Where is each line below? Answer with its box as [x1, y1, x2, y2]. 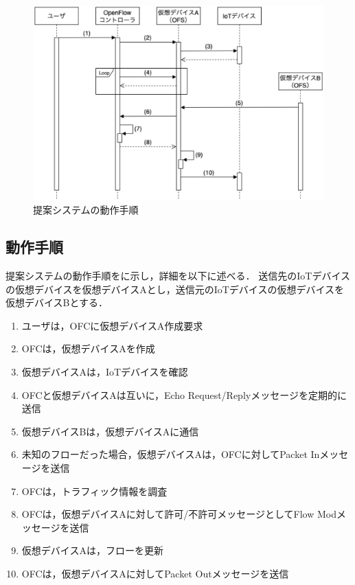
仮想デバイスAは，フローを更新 [21, 543, 163, 558]
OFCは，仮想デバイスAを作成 [21, 341, 155, 356]
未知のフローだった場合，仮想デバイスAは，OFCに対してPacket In [21, 447, 320, 461]
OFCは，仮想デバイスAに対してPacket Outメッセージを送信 [21, 566, 289, 580]
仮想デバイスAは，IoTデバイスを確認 [21, 364, 188, 378]
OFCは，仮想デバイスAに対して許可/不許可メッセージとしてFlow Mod [21, 507, 336, 521]
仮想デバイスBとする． [5, 295, 108, 310]
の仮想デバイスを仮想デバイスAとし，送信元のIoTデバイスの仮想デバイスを [5, 282, 344, 296]
